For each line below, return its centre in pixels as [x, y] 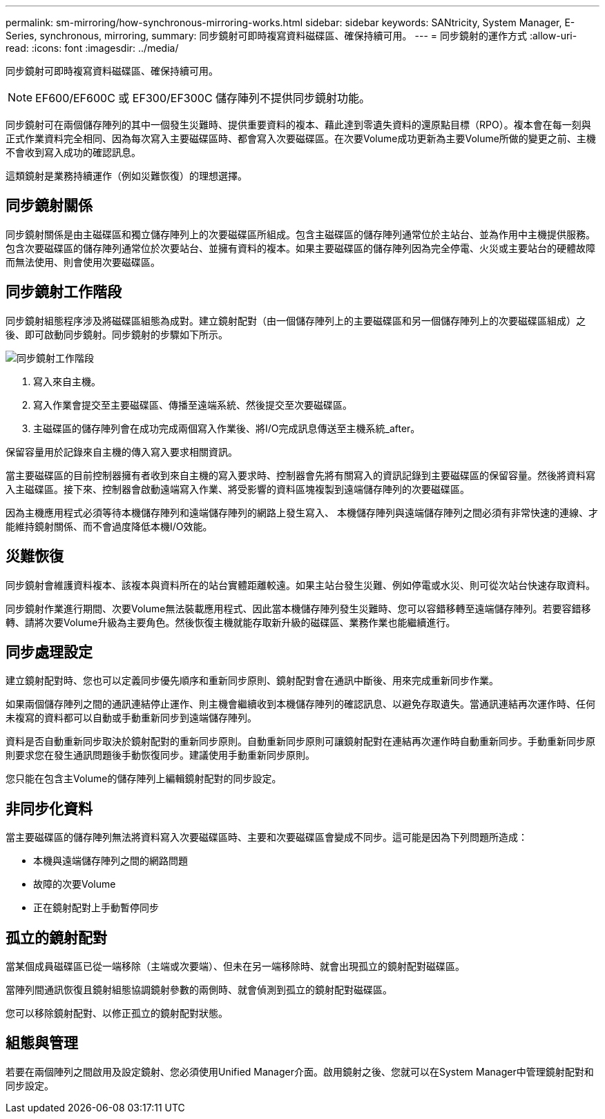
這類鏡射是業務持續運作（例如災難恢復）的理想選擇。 [126, 176]
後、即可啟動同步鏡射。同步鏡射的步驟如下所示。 [117, 334]
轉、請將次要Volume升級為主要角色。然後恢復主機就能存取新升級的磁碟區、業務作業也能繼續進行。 [231, 622]
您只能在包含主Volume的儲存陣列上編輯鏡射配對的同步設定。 [144, 779]
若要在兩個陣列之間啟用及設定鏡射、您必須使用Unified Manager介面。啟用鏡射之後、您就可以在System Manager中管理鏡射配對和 [300, 1071]
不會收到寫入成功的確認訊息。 [73, 152]
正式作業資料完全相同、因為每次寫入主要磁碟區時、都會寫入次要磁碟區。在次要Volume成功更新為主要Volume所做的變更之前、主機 [301, 138]
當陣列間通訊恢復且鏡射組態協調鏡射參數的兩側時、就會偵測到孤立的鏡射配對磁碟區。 [199, 990]
